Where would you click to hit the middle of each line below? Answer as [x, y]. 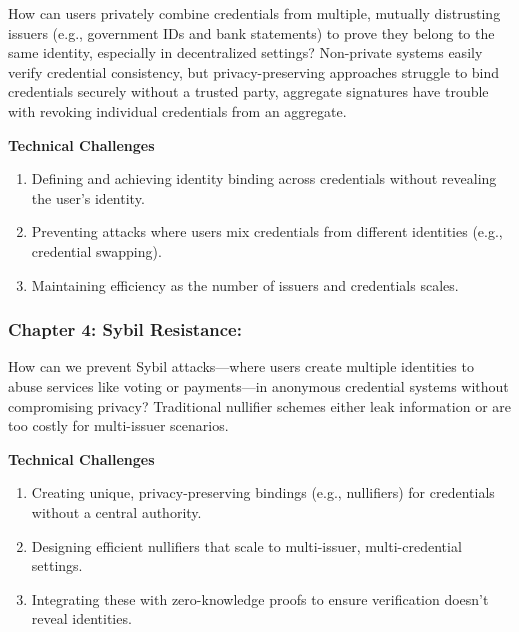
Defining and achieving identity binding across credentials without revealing [264, 178]
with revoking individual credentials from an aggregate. [177, 110]
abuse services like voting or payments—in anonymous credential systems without [258, 385]
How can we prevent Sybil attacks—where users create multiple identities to [241, 366]
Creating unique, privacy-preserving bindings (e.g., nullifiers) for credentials [263, 492]
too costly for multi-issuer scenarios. [118, 425]
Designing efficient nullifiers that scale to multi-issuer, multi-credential [246, 545]
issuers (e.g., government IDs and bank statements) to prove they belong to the [251, 32]
